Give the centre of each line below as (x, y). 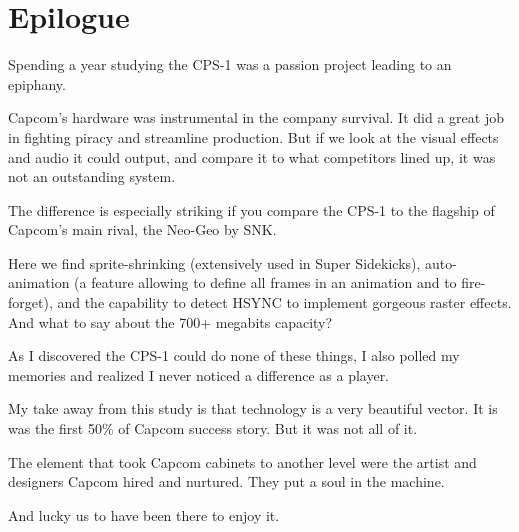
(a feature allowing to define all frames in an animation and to (265, 282)
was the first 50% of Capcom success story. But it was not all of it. (213, 428)
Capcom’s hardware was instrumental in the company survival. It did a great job (256, 117)
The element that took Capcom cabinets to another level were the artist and (242, 461)
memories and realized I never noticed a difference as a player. (199, 374)
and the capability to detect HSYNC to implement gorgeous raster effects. (284, 302)
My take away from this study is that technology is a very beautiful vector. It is (253, 408)
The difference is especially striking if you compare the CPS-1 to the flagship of (251, 209)
